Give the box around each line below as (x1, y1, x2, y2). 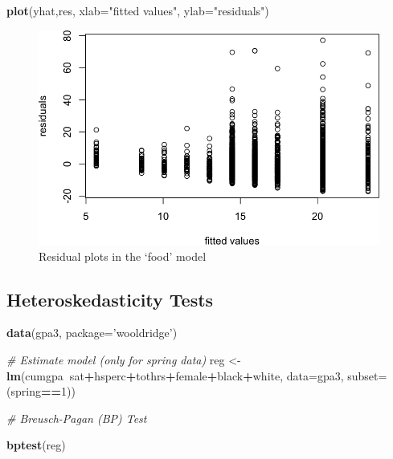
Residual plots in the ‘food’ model (39, 247, 207, 264)
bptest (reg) (6, 437, 66, 453)
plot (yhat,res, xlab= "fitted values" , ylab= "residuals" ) (6, 2, 269, 18)
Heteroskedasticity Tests (6, 286, 214, 311)
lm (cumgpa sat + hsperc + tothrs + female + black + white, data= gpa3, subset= (6, 367, 387, 384)
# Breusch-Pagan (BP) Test (6, 409, 147, 426)
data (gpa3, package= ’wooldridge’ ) (6, 324, 178, 341)
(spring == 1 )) (6, 383, 76, 400)
